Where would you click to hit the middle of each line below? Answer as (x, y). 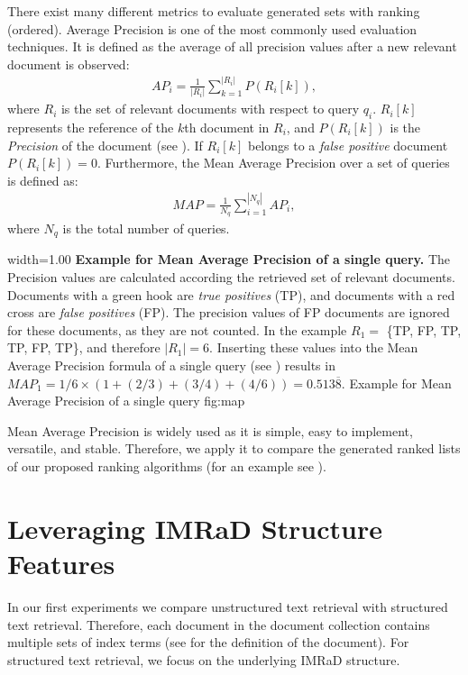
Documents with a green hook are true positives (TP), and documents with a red (231, 294)
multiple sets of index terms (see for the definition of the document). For (208, 642)
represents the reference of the (91, 127)
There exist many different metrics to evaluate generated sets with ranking (214, 11)
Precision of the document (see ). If (105, 145)
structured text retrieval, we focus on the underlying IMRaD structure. (204, 659)
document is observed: (69, 64)
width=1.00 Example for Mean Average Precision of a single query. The (229, 259)
